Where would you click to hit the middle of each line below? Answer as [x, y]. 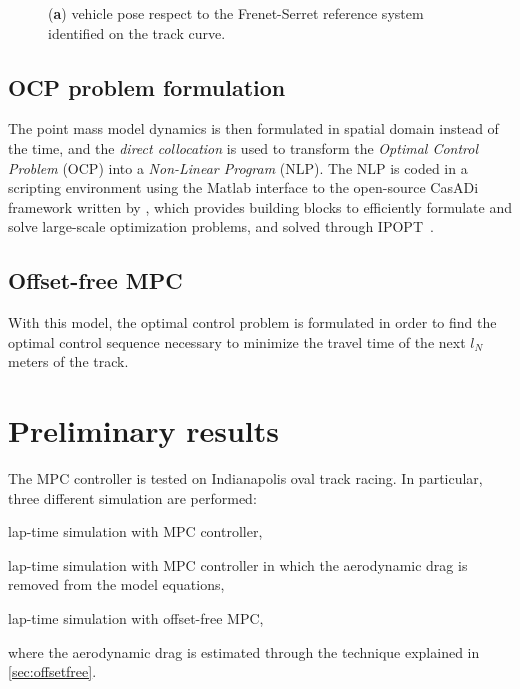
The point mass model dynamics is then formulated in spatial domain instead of [253, 128]
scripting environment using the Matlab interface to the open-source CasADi [243, 187]
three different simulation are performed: [132, 497]
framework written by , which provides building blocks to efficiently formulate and [260, 206]
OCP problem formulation [147, 86]
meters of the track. [68, 361]
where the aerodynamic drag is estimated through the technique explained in [244, 651]
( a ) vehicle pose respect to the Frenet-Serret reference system [236, 13]
